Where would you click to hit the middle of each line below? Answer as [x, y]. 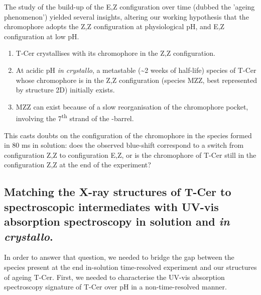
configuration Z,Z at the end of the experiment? [78, 165]
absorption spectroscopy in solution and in [117, 221]
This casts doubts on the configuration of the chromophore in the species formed [128, 135]
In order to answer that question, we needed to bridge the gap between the [119, 257]
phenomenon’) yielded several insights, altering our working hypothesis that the [126, 16]
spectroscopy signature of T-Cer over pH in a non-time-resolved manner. [115, 287]
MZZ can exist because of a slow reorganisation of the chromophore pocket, [132, 106]
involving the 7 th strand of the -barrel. [75, 117]
